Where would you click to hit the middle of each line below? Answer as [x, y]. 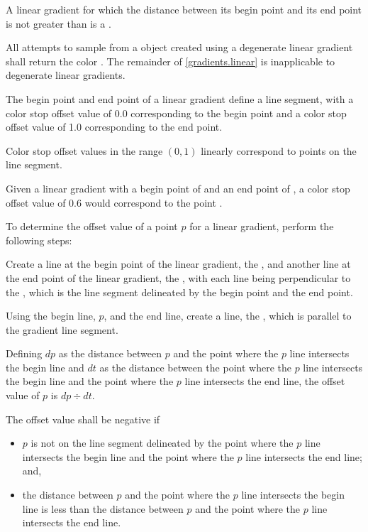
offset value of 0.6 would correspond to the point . [114, 202]
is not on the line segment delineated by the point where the [162, 443]
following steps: [39, 240]
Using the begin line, [51, 316]
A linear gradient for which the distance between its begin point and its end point [184, 9]
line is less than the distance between [103, 508]
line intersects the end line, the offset [265, 381]
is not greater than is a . [58, 23]
